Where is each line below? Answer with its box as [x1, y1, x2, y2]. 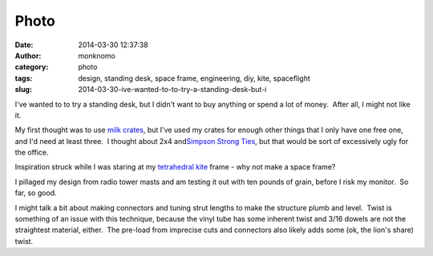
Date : [14, 40, 34, 50]
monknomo [78, 50, 115, 60]
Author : [14, 50, 42, 60]
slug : [14, 85, 32, 94]
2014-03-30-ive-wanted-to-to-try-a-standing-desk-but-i [78, 85, 267, 94]
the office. [14, 148, 49, 158]
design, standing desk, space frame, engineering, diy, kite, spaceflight [78, 73, 310, 83]
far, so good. [14, 188, 57, 198]
